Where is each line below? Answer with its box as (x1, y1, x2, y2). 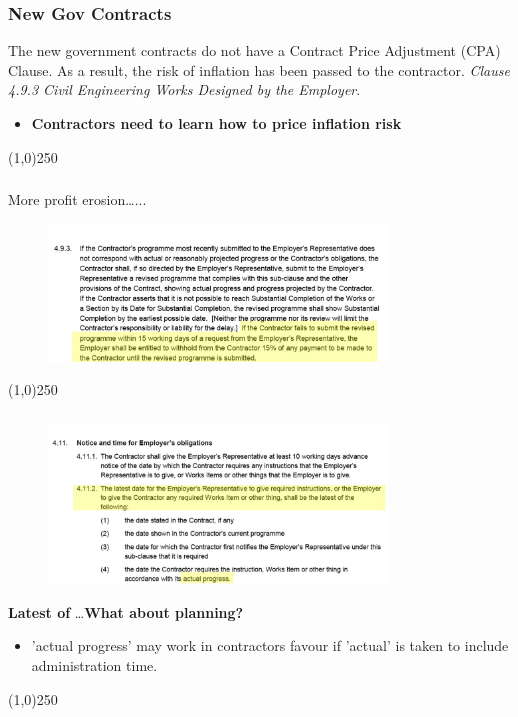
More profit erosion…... (8, 189, 147, 210)
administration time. (31, 655, 158, 676)
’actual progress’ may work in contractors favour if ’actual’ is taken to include (31, 635, 509, 656)
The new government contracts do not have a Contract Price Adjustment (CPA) (8, 40, 501, 61)
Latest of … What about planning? (8, 601, 244, 622)
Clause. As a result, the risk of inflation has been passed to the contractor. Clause (8, 59, 510, 80)
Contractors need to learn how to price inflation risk (31, 113, 402, 133)
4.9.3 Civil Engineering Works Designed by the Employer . (8, 79, 361, 100)
